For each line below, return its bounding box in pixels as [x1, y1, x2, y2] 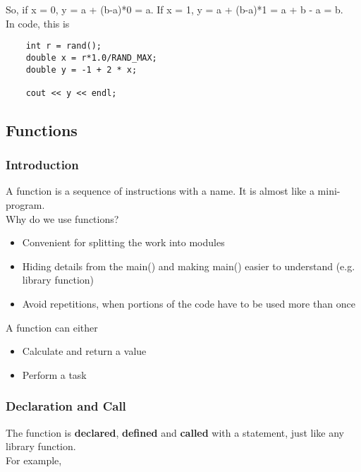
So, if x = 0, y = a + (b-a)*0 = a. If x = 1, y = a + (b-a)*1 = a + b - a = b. [6, 2, 343, 16]
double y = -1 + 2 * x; [25, 64, 137, 75]
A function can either [6, 320, 98, 334]
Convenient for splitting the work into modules [22, 235, 225, 250]
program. [6, 198, 45, 212]
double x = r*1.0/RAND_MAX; [25, 52, 157, 63]
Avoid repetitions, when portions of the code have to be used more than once [22, 296, 355, 311]
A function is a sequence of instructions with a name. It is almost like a [6, 183, 314, 198]
